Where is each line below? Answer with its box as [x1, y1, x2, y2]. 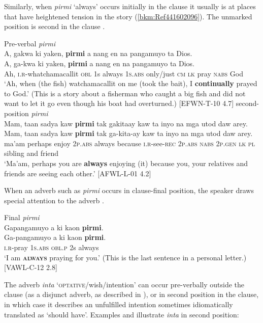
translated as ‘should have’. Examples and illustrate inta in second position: [4, 309, 239, 319]
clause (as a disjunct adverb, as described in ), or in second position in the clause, [4, 289, 259, 300]
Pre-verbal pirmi [4, 38, 56, 48]
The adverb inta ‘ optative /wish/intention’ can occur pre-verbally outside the [4, 279, 245, 289]
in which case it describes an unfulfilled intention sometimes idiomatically [4, 299, 233, 310]
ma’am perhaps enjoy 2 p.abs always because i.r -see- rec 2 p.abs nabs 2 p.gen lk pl [4, 138, 255, 148]
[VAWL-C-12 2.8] [4, 262, 57, 273]
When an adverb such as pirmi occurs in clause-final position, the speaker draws [4, 185, 254, 196]
